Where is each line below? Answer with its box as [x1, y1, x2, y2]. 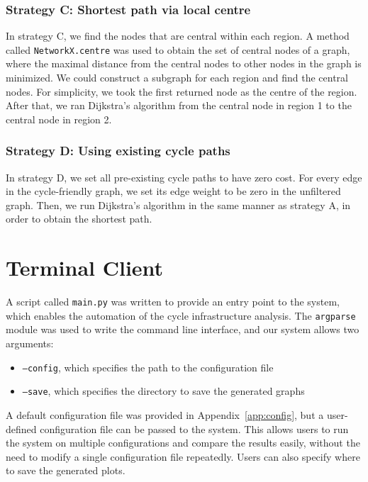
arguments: [6, 336, 54, 351]
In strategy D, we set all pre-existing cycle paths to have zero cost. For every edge [6, 169, 362, 184]
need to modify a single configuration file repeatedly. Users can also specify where [6, 449, 360, 464]
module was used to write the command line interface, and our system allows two [6, 322, 359, 337]
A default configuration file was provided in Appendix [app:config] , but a [6, 407, 324, 422]
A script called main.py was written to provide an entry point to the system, [6, 294, 340, 309]
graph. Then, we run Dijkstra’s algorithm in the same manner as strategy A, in [6, 197, 351, 212]
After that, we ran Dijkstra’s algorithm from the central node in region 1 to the [6, 98, 352, 113]
